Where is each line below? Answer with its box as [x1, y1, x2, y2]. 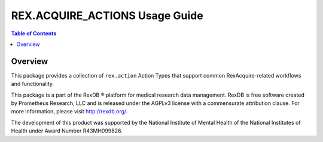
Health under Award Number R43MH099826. [11, 127, 123, 134]
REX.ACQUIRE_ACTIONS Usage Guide [11, 9, 203, 22]
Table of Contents [11, 30, 57, 37]
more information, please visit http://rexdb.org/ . [11, 108, 128, 115]
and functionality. [11, 81, 54, 88]
